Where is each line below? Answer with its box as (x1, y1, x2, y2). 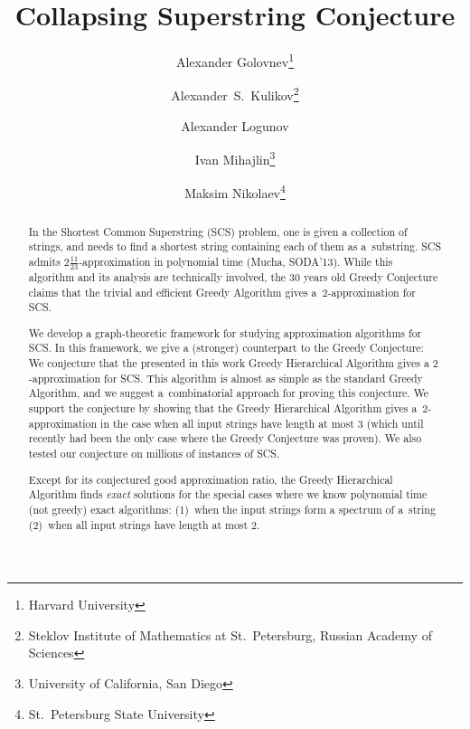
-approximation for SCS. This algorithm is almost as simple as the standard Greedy (28, 370, 423, 385)
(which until (366, 415, 424, 431)
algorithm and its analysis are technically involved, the (28, 269, 287, 284)
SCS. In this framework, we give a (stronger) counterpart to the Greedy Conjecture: (28, 340, 424, 355)
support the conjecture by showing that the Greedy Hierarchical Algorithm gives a (28, 401, 418, 416)
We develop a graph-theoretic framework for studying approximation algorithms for (28, 325, 422, 340)
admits (28, 253, 61, 269)
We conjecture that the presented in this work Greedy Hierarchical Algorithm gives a (28, 355, 429, 371)
